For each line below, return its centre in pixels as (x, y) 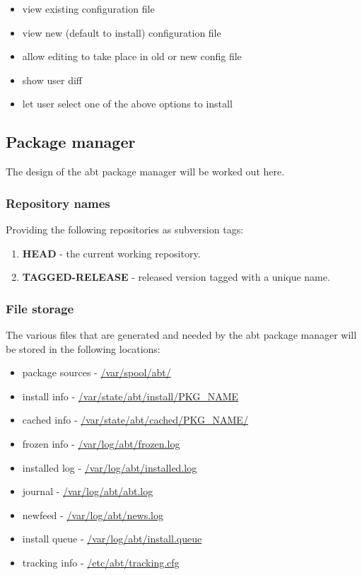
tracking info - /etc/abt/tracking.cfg (101, 562)
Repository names (58, 203)
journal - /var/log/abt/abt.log (88, 491)
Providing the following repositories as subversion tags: (125, 229)
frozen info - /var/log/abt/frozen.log (101, 443)
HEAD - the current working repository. (111, 253)
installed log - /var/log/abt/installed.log (110, 467)
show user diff (52, 80)
